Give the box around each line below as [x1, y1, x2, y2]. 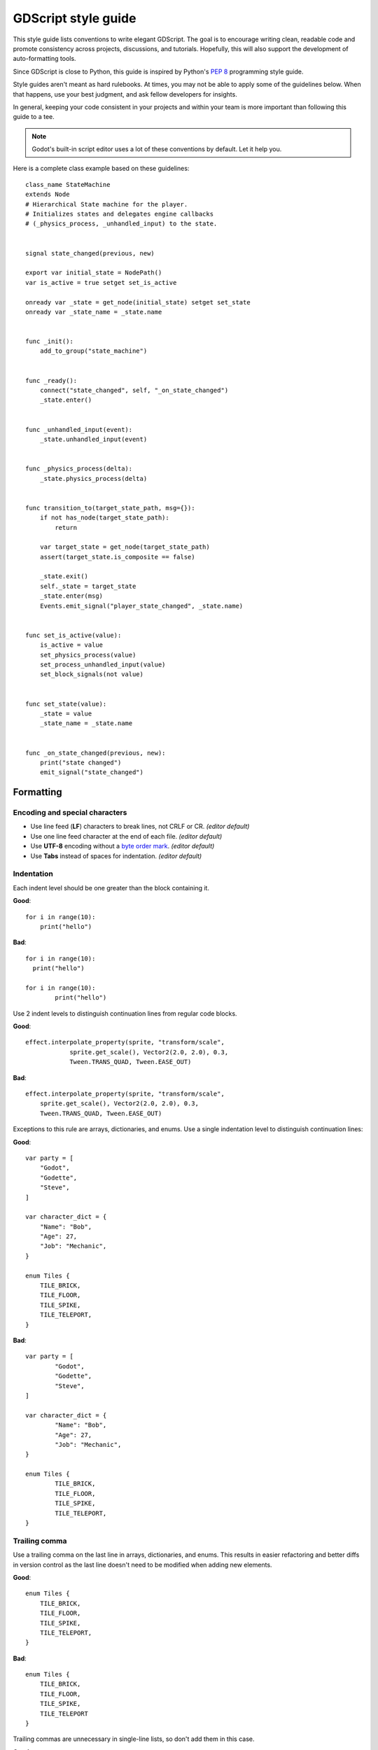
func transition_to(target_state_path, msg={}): [25, 504, 195, 512]
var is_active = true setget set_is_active [25, 279, 177, 286]
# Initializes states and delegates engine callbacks [25, 210, 213, 218]
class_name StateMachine [25, 181, 111, 188]
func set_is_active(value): [25, 631, 122, 639]
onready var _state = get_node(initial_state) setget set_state [25, 298, 251, 306]
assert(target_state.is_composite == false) [39, 553, 195, 561]
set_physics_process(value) [39, 651, 136, 659]
